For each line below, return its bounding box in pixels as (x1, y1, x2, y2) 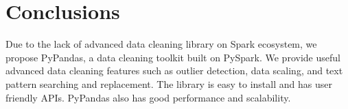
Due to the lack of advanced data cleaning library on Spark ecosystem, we (5, 37, 317, 51)
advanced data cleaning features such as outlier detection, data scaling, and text (5, 63, 343, 78)
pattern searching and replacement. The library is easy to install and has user (5, 76, 332, 91)
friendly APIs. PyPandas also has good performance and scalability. (5, 90, 291, 104)
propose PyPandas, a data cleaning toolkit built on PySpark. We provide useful (5, 50, 340, 64)
